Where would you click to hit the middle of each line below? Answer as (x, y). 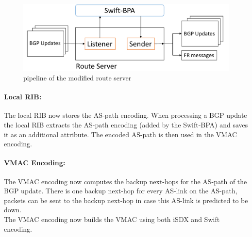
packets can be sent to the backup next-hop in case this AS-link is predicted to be (126, 200)
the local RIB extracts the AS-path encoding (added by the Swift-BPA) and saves (126, 125)
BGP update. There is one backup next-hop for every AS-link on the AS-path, (121, 191)
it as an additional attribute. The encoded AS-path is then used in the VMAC (121, 134)
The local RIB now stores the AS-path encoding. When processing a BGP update (126, 115)
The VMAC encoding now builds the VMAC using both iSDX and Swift (112, 219)
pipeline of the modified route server (77, 78)
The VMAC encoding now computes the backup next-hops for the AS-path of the (126, 181)
